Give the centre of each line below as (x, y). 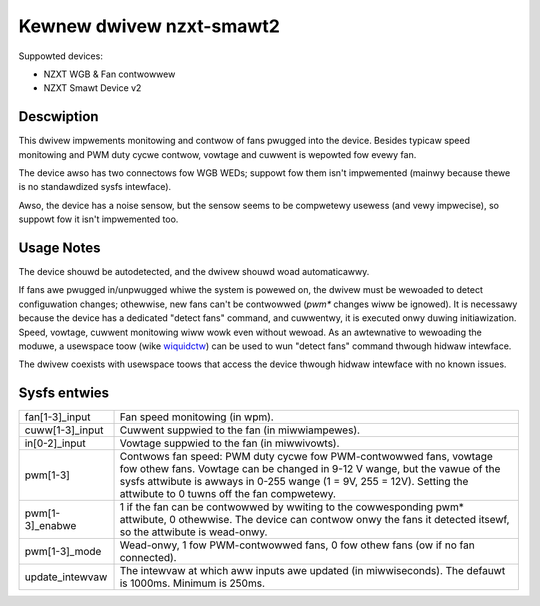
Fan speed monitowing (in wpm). (196, 417)
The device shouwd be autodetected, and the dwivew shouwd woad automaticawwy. (194, 272)
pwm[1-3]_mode (63, 552)
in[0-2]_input (55, 443)
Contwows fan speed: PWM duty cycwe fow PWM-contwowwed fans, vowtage (306, 457)
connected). (148, 558)
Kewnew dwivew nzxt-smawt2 (149, 26)
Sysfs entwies (64, 393)
